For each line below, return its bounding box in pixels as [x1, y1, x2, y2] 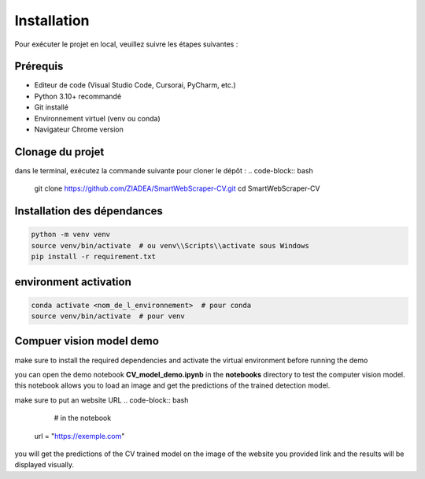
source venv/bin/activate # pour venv [31, 312, 185, 321]
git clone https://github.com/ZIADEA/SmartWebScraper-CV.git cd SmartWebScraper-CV [34, 184, 320, 193]
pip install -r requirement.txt [31, 252, 157, 262]
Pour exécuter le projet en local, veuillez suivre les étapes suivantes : [14, 39, 238, 49]
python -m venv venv [31, 230, 110, 239]
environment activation [14, 275, 131, 288]
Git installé [34, 102, 68, 112]
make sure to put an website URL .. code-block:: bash [14, 395, 189, 405]
